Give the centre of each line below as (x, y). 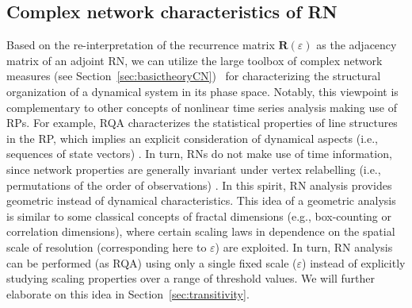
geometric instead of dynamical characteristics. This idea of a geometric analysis (201, 200)
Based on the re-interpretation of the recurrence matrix (141, 45)
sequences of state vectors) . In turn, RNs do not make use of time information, (199, 154)
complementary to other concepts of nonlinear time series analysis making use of (202, 107)
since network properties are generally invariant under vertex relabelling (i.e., (194, 169)
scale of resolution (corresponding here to (107, 246)
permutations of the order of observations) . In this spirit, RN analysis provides (199, 185)
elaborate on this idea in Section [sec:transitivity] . (128, 293)
